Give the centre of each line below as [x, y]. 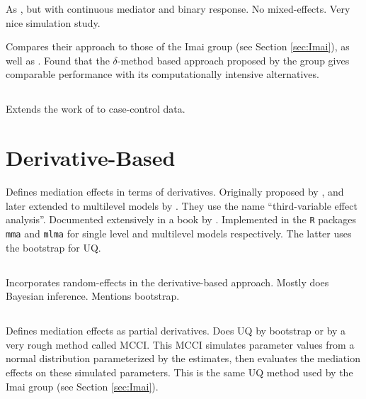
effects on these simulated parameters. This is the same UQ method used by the [179, 372]
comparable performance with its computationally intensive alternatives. [162, 74]
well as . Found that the [58, 60]
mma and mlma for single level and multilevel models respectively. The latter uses [179, 233]
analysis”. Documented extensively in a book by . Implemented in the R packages [181, 219]
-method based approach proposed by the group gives [233, 60]
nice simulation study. [53, 22]
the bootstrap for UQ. [53, 247]
